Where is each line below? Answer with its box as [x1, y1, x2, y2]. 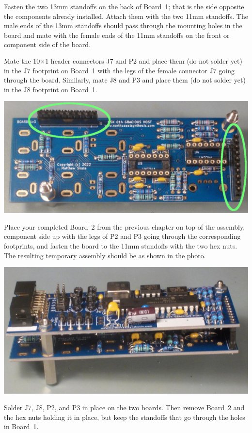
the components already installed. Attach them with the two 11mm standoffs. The [4, 11, 248, 21]
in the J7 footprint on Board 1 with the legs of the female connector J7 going [4, 65, 235, 75]
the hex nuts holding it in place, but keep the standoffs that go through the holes [4, 412, 245, 422]
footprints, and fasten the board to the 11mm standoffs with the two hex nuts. [4, 240, 237, 250]
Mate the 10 [4, 55, 40, 66]
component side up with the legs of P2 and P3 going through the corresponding [4, 231, 241, 241]
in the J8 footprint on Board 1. [4, 84, 97, 94]
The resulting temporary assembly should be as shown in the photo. [4, 250, 206, 260]
